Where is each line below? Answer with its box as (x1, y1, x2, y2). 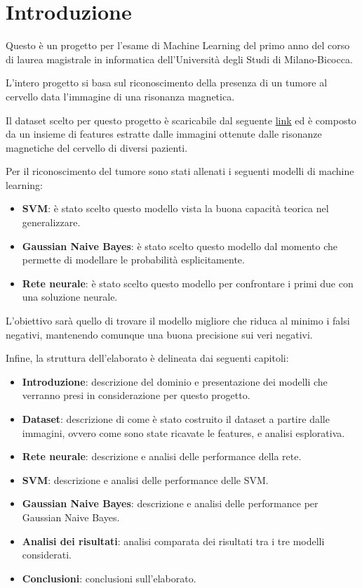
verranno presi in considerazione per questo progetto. (22, 388, 250, 403)
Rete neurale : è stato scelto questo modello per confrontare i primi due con (22, 275, 354, 290)
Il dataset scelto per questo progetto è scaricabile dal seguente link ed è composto (6, 112, 356, 127)
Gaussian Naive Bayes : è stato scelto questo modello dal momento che (22, 238, 338, 253)
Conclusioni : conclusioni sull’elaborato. (22, 570, 196, 585)
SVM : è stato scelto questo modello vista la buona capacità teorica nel (22, 201, 329, 216)
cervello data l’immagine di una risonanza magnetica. (6, 89, 235, 103)
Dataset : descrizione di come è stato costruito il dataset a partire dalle (22, 412, 330, 426)
